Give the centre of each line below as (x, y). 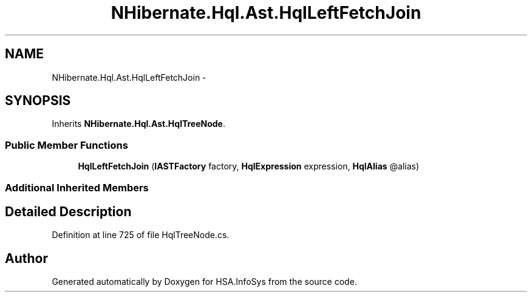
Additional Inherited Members (77, 187)
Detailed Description (68, 211)
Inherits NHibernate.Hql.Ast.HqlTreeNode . (139, 124)
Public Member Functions (66, 145)
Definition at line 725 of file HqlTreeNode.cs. (141, 235)
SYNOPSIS (38, 101)
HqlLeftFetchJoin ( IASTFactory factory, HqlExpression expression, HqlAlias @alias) (249, 166)
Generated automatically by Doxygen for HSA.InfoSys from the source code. (204, 282)
